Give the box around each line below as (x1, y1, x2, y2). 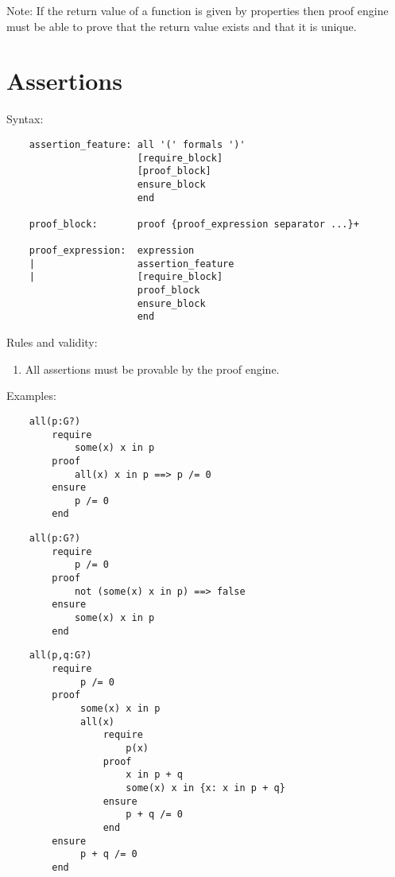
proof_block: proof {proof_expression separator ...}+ (29, 218, 359, 230)
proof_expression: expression (29, 245, 195, 257)
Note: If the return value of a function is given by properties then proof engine (6, 2, 389, 18)
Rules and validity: (6, 334, 98, 351)
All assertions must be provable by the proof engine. (25, 360, 280, 377)
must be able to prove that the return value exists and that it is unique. (6, 17, 357, 34)
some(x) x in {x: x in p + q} (126, 782, 285, 794)
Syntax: (6, 111, 44, 127)
